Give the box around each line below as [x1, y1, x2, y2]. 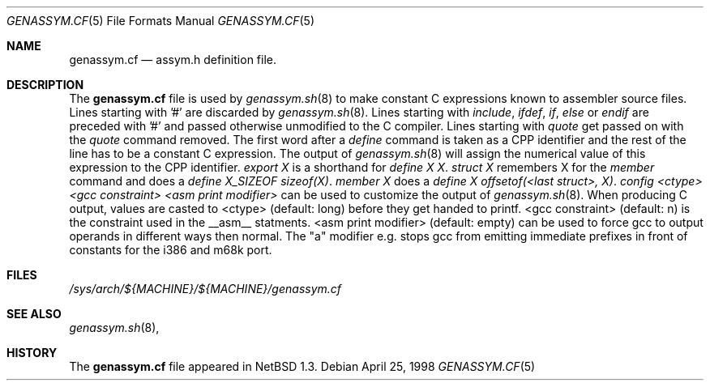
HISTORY [6, 346, 58, 359]
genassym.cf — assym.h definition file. [69, 53, 276, 66]
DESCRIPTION [6, 78, 84, 91]
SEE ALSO [6, 307, 62, 321]
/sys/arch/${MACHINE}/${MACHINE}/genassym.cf [69, 282, 342, 296]
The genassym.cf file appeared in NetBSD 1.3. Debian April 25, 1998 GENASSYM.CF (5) [69, 359, 536, 373]
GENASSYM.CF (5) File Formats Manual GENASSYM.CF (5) [6, 14, 314, 28]
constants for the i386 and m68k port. [69, 243, 272, 257]
